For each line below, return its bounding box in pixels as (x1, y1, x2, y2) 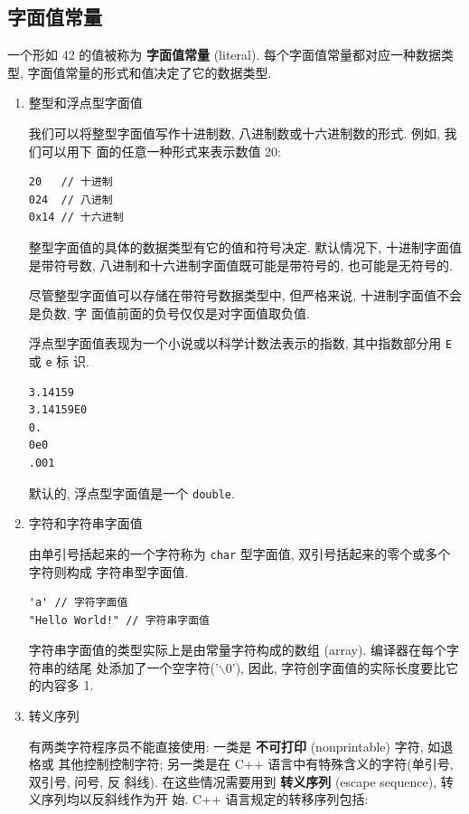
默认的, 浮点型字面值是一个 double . (28, 483, 235, 502)
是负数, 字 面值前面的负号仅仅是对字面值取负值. (28, 303, 310, 322)
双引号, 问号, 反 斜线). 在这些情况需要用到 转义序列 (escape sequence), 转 (28, 771, 454, 790)
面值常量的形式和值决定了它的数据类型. (40, 62, 272, 81)
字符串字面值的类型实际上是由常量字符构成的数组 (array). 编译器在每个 (28, 640, 446, 659)
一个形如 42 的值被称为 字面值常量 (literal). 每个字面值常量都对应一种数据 (7, 45, 441, 64)
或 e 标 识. (28, 351, 89, 370)
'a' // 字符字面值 (28, 596, 128, 610)
